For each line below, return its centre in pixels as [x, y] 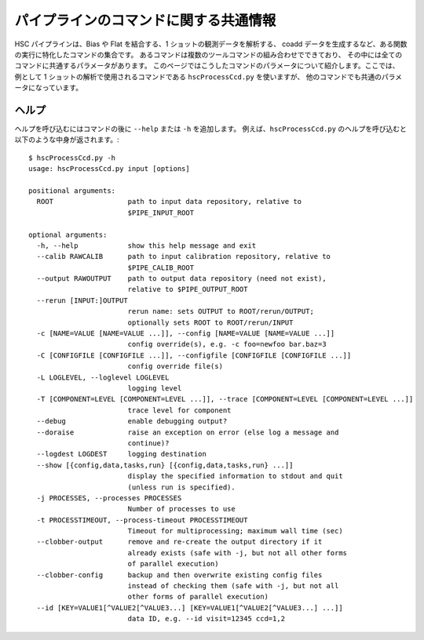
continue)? [148, 443]
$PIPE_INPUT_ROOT [161, 213]
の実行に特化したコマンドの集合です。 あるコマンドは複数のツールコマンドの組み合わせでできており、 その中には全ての [208, 54]
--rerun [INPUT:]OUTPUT [82, 300]
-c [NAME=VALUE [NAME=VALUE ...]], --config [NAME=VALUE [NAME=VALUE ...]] [186, 334]
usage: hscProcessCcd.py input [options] [109, 169]
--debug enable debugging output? [132, 421]
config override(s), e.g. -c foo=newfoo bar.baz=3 [227, 344]
